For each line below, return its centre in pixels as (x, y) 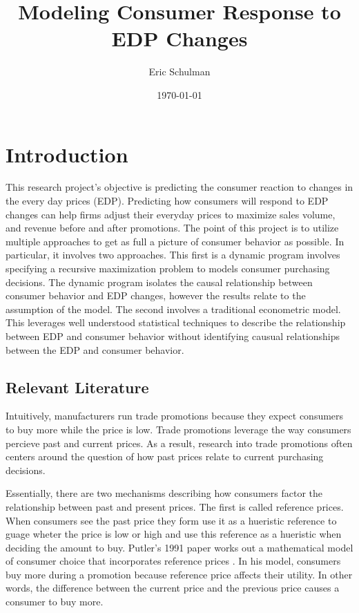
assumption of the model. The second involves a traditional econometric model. (173, 309)
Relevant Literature (77, 387)
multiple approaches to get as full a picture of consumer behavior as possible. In (175, 241)
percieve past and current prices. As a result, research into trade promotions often (179, 443)
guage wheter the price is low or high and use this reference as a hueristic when (174, 534)
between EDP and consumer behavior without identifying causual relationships (173, 336)
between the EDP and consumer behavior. (95, 349)
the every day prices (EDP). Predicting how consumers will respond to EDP (167, 201)
